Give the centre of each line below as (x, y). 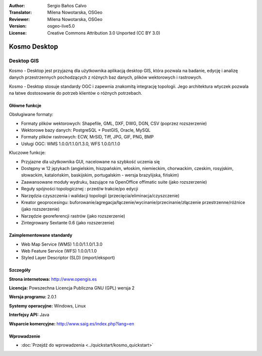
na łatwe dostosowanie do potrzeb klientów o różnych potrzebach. (76, 93)
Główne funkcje (25, 105)
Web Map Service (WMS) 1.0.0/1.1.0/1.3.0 (62, 244)
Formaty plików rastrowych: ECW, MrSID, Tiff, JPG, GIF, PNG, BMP (87, 137)
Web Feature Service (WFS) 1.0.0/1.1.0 (59, 251)
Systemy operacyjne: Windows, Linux (47, 305)
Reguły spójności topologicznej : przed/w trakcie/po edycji (80, 189)
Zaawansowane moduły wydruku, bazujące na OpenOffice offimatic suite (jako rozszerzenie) (114, 182)
